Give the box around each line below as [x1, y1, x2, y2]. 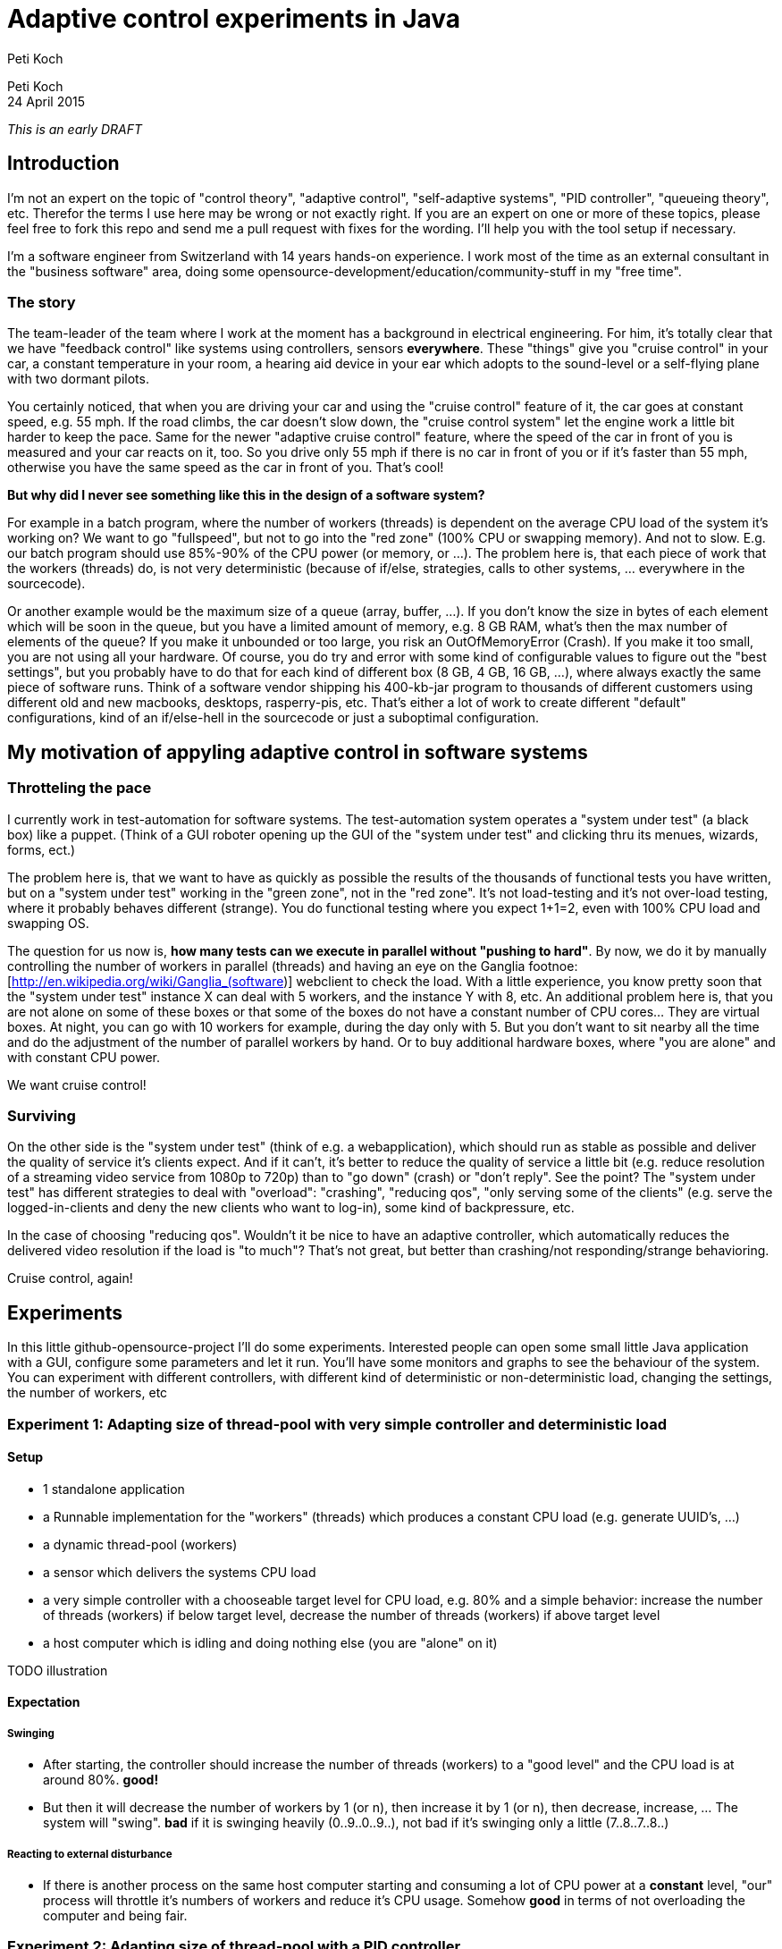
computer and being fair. [43, 1907, 188, 1923]
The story [7, 292, 76, 311]
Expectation [7, 1694, 80, 1710]
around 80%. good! [43, 1772, 159, 1788]
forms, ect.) [7, 841, 76, 857]
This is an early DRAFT [7, 121, 143, 137]
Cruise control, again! [7, 1270, 133, 1287]
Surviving [7, 1106, 76, 1125]
